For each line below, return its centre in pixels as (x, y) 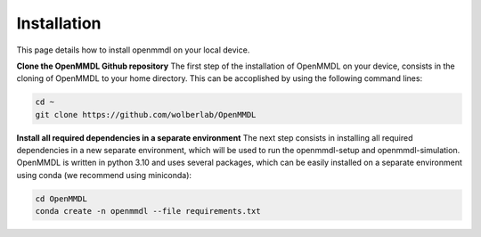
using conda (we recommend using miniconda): (104, 175)
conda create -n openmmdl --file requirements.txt (148, 211)
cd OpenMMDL (61, 199)
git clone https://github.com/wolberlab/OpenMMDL (146, 114)
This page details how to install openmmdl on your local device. (133, 50)
